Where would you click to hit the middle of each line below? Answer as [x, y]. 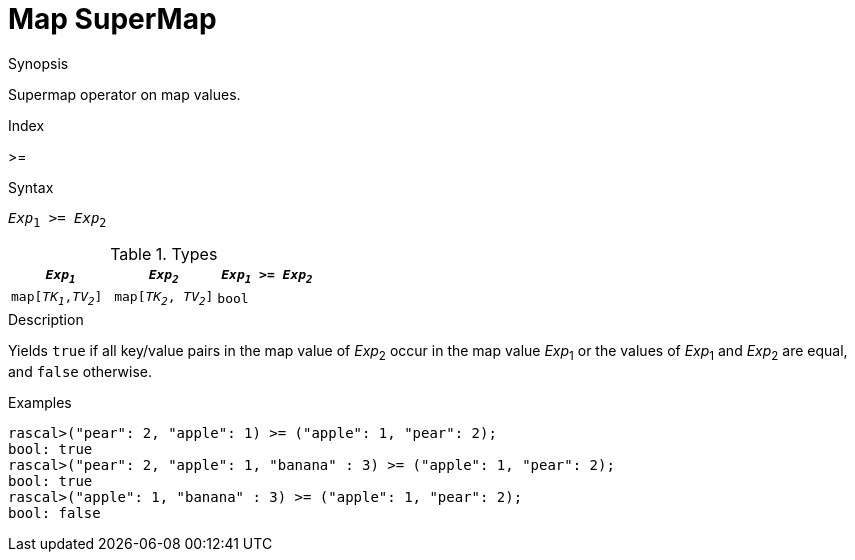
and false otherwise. [80, 371]
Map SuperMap [112, 19]
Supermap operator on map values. [124, 94]
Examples [40, 402]
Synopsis [38, 63]
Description [46, 319]
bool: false [54, 512]
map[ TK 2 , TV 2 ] [164, 298]
